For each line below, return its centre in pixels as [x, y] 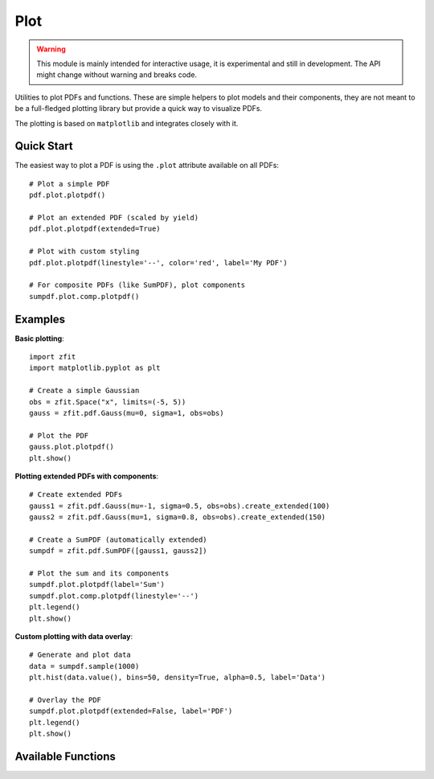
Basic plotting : [39, 338]
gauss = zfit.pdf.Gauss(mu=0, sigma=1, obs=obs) [127, 413]
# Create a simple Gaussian [84, 391]
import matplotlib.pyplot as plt [95, 368]
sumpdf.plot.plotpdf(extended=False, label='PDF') [131, 711]
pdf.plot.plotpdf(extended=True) [95, 229]
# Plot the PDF [59, 435]
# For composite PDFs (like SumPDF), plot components [137, 285]
